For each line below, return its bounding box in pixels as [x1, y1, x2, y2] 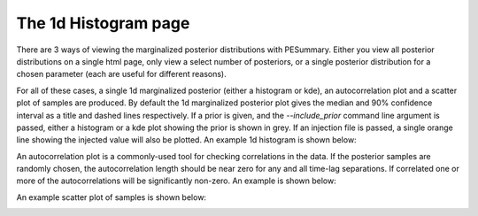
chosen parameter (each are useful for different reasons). [16, 69, 227, 80]
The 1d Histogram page [16, 13, 190, 33]
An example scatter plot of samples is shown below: [16, 191, 207, 203]
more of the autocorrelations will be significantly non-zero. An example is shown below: [16, 175, 336, 186]
